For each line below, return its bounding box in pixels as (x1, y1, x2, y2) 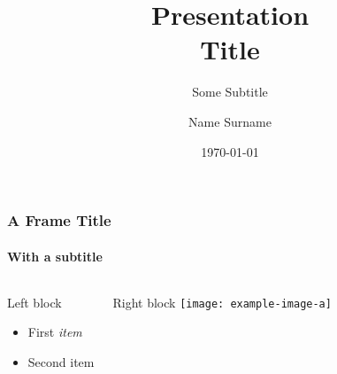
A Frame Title (7, 209, 111, 231)
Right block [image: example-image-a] (112, 292, 332, 311)
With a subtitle (7, 246, 103, 265)
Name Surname (188, 112, 272, 130)
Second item (27, 353, 95, 370)
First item (27, 323, 82, 341)
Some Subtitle (192, 82, 268, 101)
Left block (7, 292, 62, 311)
